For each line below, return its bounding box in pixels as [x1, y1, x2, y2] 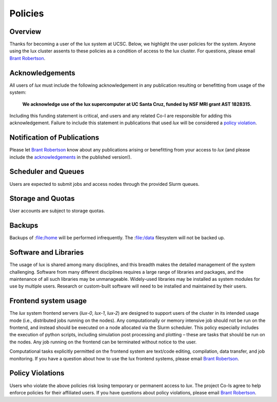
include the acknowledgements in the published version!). [9, 154, 132, 160]
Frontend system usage [9, 297, 87, 305]
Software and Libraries [9, 248, 84, 257]
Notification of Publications [9, 133, 100, 142]
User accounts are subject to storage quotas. [9, 208, 105, 214]
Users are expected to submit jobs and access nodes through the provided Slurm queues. [9, 181, 200, 187]
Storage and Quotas [9, 194, 75, 203]
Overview [9, 27, 42, 36]
